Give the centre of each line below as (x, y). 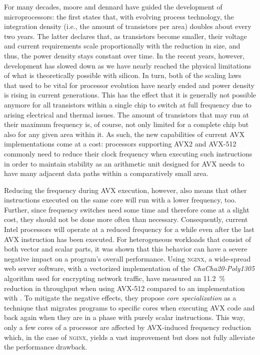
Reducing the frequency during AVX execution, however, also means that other (125, 190)
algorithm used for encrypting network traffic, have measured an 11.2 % (115, 278)
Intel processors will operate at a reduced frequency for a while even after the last (129, 229)
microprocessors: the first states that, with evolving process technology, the (119, 16)
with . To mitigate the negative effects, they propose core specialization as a (120, 298)
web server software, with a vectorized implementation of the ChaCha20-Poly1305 (129, 268)
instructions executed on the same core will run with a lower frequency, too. (120, 200)
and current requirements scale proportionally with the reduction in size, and (122, 46)
